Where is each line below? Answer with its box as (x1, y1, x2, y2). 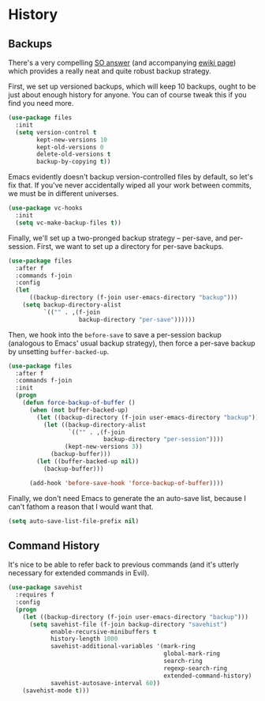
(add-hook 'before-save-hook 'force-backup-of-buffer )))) (28, 479, 224, 487)
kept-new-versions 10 (36, 136, 108, 144)
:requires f (15, 591, 55, 599)
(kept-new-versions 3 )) (64, 443, 144, 451)
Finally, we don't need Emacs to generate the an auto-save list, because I (8, 493, 246, 503)
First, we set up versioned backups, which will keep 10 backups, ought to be (8, 81, 256, 91)
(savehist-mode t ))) (22, 686, 90, 695)
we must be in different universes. (8, 189, 119, 198)
